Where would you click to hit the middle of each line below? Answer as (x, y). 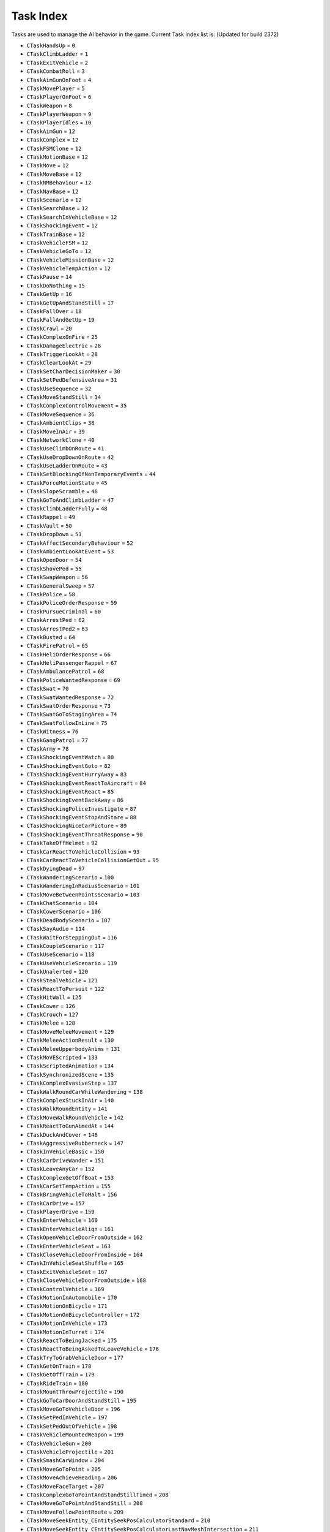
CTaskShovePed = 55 (54, 568)
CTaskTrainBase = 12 (56, 234)
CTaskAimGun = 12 (51, 131)
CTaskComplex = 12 (53, 140)
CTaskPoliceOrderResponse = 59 (72, 603)
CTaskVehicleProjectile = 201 (70, 1452)
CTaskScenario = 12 (54, 200)
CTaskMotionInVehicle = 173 (67, 1323)
